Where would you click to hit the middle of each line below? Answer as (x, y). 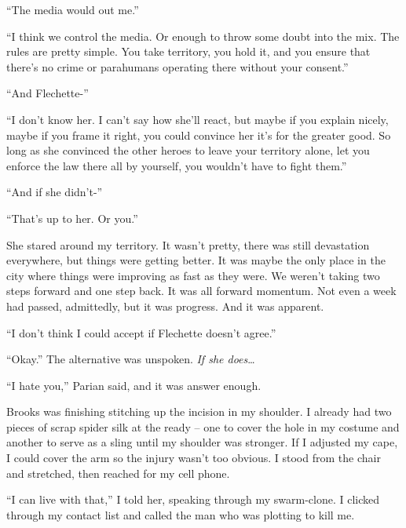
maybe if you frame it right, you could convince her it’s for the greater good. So (199, 135)
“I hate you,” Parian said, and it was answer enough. (134, 385)
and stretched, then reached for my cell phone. (118, 473)
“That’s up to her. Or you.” (72, 218)
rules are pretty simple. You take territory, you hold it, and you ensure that (188, 51)
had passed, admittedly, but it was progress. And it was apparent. (165, 306)
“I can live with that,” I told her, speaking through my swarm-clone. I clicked (193, 499)
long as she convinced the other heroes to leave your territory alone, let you (188, 150)
